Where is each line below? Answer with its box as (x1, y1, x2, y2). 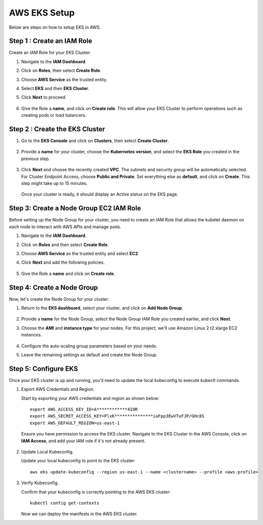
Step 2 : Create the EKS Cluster (9, 125, 105, 133)
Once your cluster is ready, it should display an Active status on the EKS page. (21, 191, 179, 197)
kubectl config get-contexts (30, 500, 99, 506)
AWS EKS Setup (9, 7, 75, 18)
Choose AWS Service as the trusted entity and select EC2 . (21, 251, 140, 256)
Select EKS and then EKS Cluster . (21, 86, 90, 91)
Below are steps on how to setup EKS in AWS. (9, 24, 101, 30)
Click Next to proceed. (21, 94, 67, 100)
